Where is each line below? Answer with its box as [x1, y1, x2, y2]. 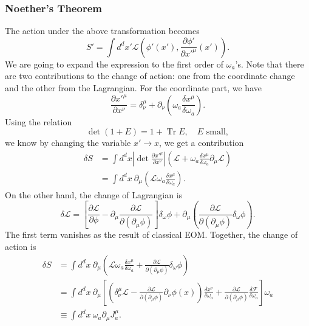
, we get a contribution [159, 136, 244, 149]
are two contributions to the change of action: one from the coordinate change [5, 69, 295, 82]
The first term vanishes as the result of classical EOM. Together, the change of [5, 228, 298, 241]
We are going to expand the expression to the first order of [5, 57, 224, 70]
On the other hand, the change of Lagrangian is [5, 188, 183, 201]
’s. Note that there [235, 57, 304, 70]
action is [5, 240, 36, 252]
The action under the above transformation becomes [5, 24, 200, 37]
